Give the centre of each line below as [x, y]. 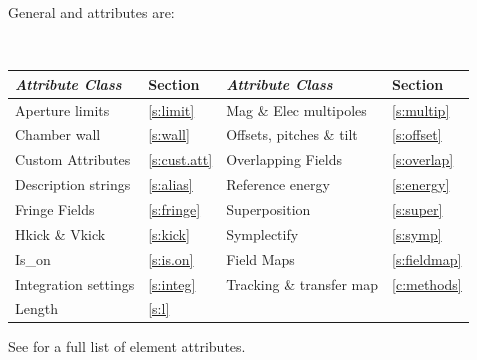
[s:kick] [169, 233]
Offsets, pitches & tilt [292, 134]
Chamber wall [58, 134]
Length [36, 308]
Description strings [73, 184]
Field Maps [260, 258]
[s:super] [417, 208]
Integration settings [75, 283]
